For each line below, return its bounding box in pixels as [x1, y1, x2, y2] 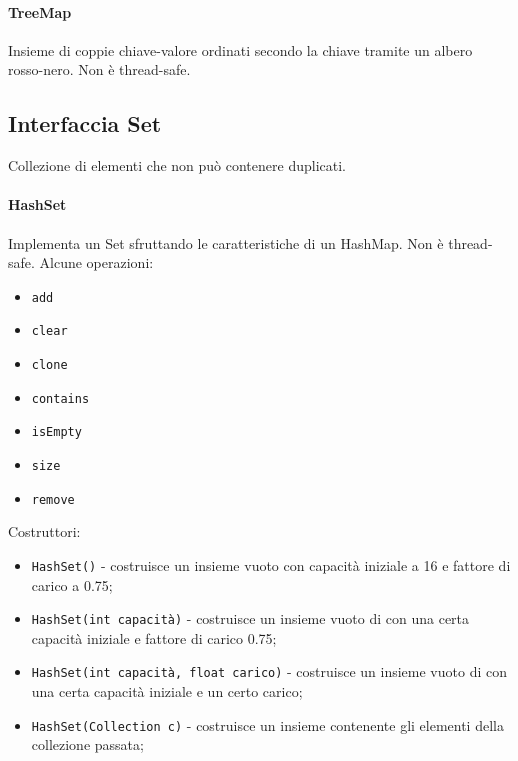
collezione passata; [31, 734, 144, 755]
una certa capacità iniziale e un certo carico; [31, 681, 303, 702]
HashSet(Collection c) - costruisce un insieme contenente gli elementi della [31, 714, 504, 735]
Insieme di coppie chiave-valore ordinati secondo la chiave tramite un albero [8, 39, 473, 60]
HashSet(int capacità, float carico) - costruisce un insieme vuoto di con [31, 661, 507, 682]
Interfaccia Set [8, 108, 162, 139]
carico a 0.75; [31, 574, 113, 595]
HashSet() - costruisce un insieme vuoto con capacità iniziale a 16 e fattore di [31, 554, 511, 575]
